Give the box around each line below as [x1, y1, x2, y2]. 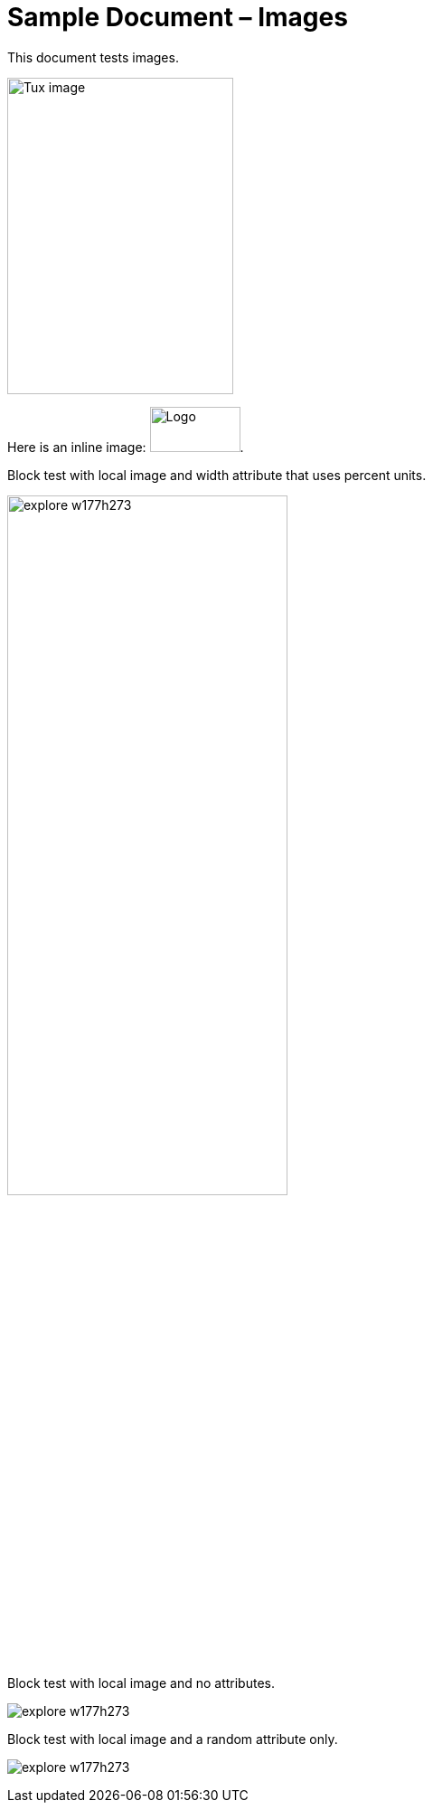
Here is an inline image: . [7, 438, 244, 455]
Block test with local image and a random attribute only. [7, 1730, 338, 1747]
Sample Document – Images [7, 2, 348, 33]
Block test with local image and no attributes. [7, 1674, 275, 1691]
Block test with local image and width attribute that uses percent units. [7, 467, 427, 483]
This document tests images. [7, 49, 179, 65]
